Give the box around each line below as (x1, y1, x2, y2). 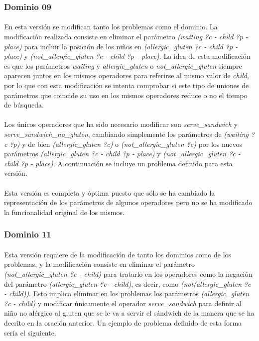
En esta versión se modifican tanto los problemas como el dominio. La (4, 21, 218, 32)
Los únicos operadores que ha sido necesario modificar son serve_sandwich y (4, 119, 238, 129)
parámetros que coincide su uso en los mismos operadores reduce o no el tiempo (4, 90, 248, 100)
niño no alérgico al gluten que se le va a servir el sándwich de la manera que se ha (4, 308, 255, 318)
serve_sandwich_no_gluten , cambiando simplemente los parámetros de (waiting (4, 128, 249, 139)
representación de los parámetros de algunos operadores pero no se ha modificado (4, 197, 253, 208)
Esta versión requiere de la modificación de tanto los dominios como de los (4, 249, 232, 259)
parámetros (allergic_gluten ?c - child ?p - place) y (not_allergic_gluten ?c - (4, 148, 241, 159)
